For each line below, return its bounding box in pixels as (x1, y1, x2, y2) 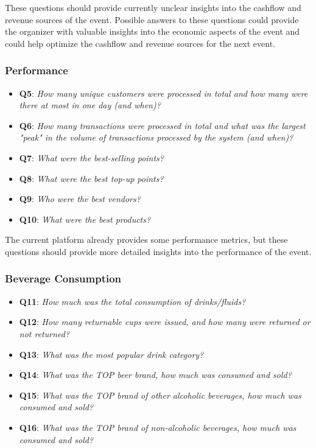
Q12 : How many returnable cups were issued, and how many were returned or (19, 315, 311, 328)
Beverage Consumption (5, 271, 122, 286)
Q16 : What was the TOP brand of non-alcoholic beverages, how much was (19, 421, 297, 433)
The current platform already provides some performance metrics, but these (5, 233, 288, 246)
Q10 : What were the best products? (19, 212, 151, 225)
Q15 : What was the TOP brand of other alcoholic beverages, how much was (19, 388, 301, 401)
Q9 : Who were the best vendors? (19, 192, 141, 205)
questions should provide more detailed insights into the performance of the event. (5, 245, 312, 257)
